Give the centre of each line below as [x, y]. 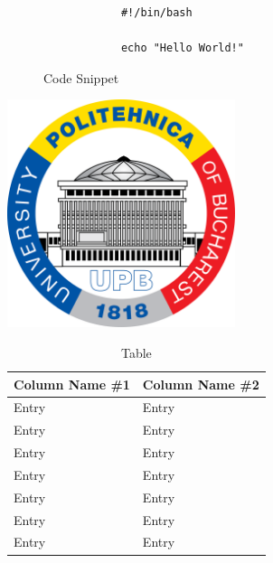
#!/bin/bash [156, 13]
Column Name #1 [72, 384]
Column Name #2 [201, 384]
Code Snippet [81, 77]
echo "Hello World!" [182, 48]
